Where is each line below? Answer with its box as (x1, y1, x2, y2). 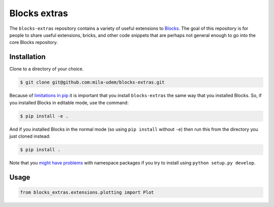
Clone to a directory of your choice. (9, 66, 84, 72)
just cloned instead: (9, 133, 51, 139)
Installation (9, 53, 46, 61)
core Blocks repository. (9, 39, 58, 46)
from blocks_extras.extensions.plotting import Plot (20, 189, 154, 195)
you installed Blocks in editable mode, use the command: (9, 99, 129, 106)
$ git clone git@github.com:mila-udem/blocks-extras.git (20, 79, 165, 86)
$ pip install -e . (20, 113, 68, 119)
